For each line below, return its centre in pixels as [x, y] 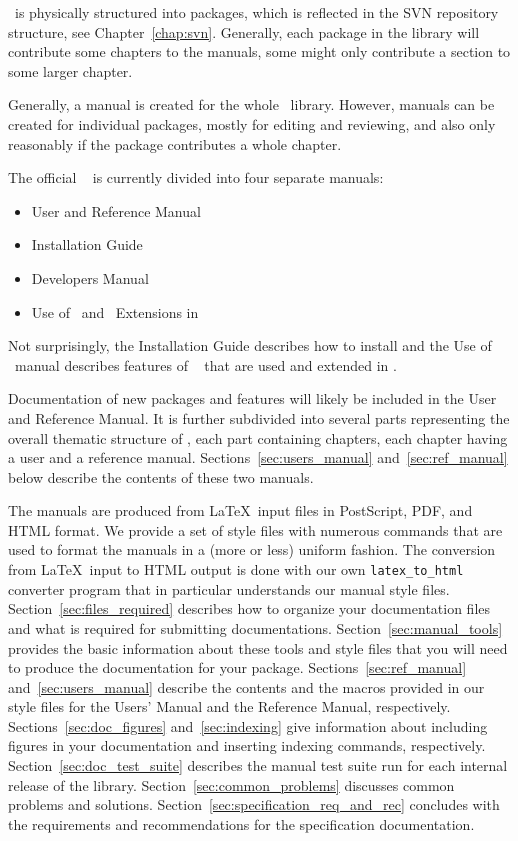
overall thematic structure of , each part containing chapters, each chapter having [258, 437]
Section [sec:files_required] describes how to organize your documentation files [249, 608]
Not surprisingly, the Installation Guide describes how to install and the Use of [250, 345]
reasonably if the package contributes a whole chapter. [175, 143]
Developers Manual [90, 277]
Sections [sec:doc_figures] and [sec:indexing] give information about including [248, 725]
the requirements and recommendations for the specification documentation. [241, 823]
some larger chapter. [70, 70]
